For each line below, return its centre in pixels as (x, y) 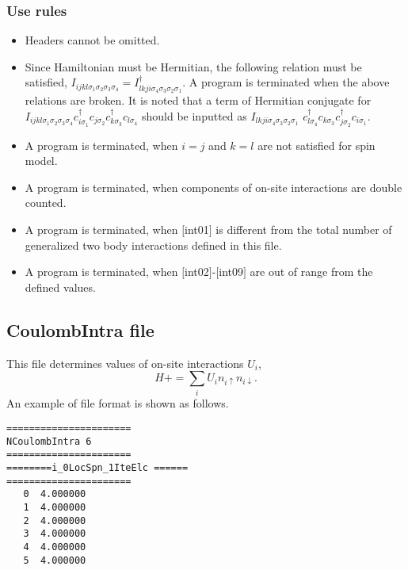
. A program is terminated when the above (286, 82)
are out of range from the (311, 272)
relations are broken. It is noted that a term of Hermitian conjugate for (198, 100)
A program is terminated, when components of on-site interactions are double (214, 187)
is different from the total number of (304, 230)
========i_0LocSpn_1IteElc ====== (97, 468)
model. (41, 161)
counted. (46, 203)
